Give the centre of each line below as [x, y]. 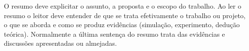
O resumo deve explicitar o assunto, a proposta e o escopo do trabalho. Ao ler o [123, 6]
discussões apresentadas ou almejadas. [60, 43]
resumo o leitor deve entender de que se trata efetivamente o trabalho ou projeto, [125, 15]
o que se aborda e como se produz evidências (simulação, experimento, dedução [122, 25]
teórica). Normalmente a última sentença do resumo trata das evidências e [115, 34]
